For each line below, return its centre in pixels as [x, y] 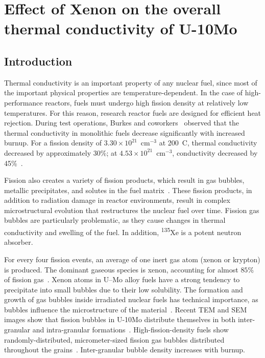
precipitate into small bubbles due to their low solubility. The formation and [124, 289]
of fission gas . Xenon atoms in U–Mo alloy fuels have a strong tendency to [122, 279]
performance [23, 102]
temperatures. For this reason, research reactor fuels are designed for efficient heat [133, 112]
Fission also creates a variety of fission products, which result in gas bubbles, [124, 180]
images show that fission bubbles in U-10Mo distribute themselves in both [120, 319]
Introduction [38, 61]
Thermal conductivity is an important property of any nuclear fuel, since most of [131, 82]
